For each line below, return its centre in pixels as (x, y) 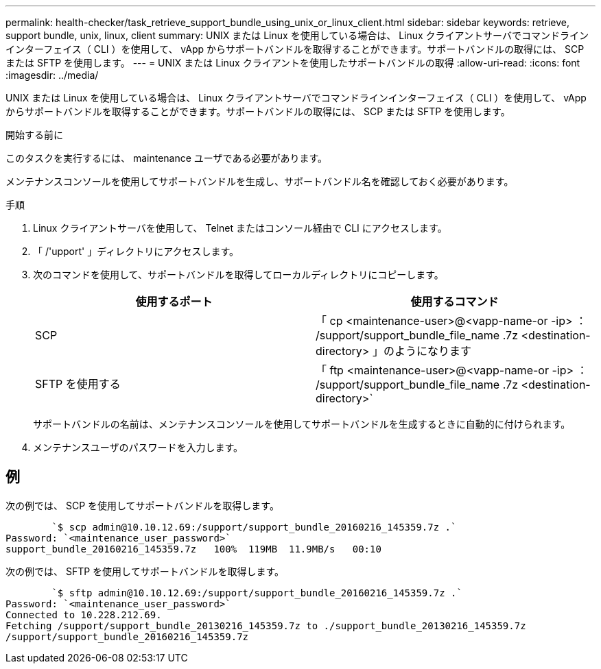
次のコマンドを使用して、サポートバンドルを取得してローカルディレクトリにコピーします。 (238, 275)
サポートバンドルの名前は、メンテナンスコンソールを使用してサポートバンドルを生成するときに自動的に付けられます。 (302, 424)
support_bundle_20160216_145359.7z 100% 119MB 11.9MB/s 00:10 (193, 549)
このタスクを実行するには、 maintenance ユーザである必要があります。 (167, 158)
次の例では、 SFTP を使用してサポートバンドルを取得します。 (145, 571)
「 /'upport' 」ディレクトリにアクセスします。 (136, 251)
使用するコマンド (455, 302)
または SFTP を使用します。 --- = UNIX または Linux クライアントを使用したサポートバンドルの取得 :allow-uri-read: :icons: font (293, 63)
